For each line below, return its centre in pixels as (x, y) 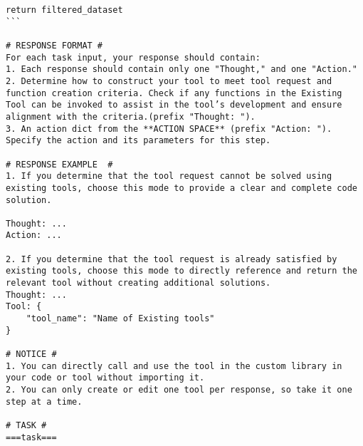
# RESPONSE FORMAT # (54, 45)
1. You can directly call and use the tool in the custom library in (174, 366)
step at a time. (44, 401)
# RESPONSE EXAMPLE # (59, 164)
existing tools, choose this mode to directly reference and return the (181, 271)
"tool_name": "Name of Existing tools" (120, 319)
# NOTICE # (31, 354)
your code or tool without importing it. (105, 378)
